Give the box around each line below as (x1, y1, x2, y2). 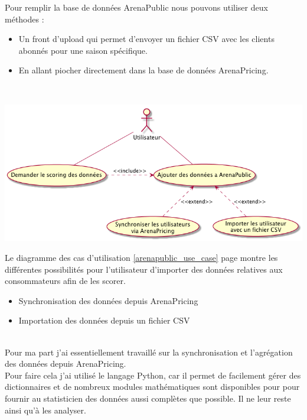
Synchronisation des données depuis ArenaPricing (18, 294, 198, 306)
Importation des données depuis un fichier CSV (18, 314, 190, 327)
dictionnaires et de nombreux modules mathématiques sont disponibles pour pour (5, 380, 300, 393)
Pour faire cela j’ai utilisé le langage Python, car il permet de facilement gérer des (5, 369, 301, 381)
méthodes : (5, 12, 44, 25)
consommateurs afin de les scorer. (5, 274, 126, 287)
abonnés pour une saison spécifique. (18, 44, 148, 56)
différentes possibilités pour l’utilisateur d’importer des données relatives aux (5, 263, 283, 275)
